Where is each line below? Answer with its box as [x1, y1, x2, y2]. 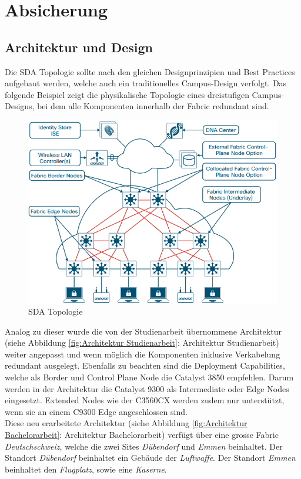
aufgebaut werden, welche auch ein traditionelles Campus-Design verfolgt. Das [5, 77, 287, 89]
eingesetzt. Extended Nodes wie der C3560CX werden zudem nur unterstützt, [5, 394, 285, 406]
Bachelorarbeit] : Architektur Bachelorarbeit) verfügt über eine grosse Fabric [5, 429, 279, 441]
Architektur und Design [5, 38, 153, 56]
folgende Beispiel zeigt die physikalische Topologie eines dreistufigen [5, 88, 249, 100]
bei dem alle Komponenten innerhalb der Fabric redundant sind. [37, 100, 269, 112]
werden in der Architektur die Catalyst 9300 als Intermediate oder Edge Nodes [5, 382, 289, 394]
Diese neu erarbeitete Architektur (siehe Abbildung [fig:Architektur [5, 417, 248, 429]
